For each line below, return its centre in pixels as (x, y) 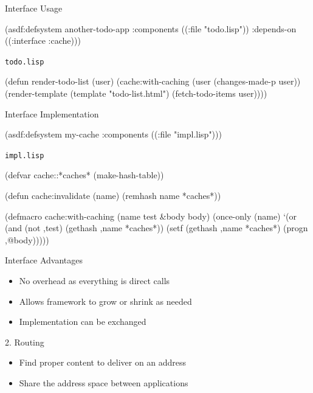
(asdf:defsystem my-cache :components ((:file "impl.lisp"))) (113, 134)
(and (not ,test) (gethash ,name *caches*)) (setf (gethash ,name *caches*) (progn (156, 228)
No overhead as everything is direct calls (95, 281)
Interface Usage (34, 8)
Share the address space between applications (104, 383)
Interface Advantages (44, 260)
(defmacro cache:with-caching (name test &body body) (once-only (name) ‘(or (151, 216)
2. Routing (25, 342)
